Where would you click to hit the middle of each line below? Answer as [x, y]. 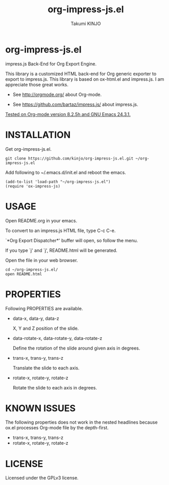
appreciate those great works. [37, 84]
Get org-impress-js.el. [29, 149]
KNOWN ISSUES [40, 408]
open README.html [24, 274]
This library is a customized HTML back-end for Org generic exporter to [81, 74]
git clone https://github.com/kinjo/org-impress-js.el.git [69, 158]
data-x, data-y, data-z [36, 318]
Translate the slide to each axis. [46, 368]
